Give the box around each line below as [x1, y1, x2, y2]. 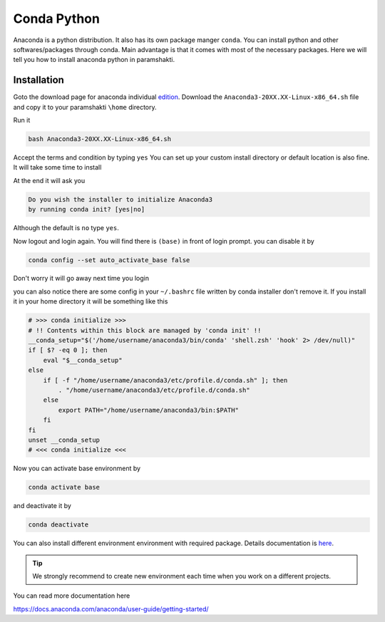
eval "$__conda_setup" [43, 356, 123, 364]
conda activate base [28, 483, 100, 492]
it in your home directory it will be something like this [13, 297, 168, 306]
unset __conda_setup [28, 435, 100, 444]
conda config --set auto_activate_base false [28, 256, 190, 264]
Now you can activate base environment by [13, 464, 141, 473]
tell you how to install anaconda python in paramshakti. [13, 56, 175, 64]
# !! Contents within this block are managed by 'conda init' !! [28, 326, 262, 334]
